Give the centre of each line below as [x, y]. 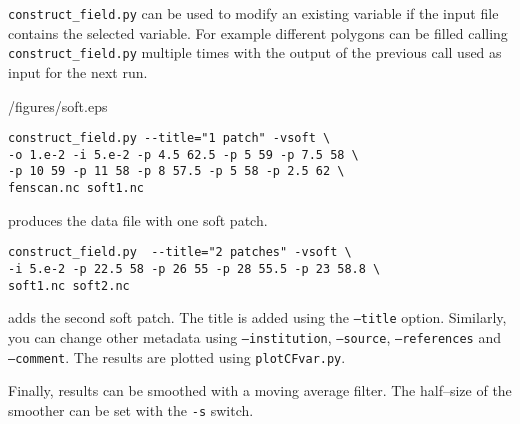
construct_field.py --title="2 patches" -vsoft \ [180, 252]
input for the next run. [78, 71]
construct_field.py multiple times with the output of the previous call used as [255, 52]
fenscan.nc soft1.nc [76, 188]
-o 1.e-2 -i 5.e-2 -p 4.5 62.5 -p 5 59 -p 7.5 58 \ [183, 154]
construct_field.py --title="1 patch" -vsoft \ [169, 138]
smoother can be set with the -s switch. [131, 409]
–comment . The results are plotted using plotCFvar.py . [177, 356]
